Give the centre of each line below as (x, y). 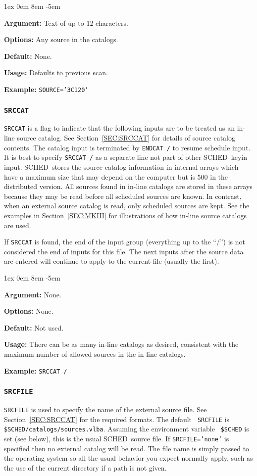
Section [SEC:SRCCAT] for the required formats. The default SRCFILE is (117, 419)
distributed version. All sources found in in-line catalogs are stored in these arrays (128, 186)
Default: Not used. (34, 327)
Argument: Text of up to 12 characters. (66, 23)
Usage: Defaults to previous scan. (56, 72)
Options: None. (29, 311)
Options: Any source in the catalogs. (61, 39)
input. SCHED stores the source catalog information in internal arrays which (121, 167)
